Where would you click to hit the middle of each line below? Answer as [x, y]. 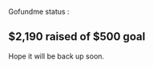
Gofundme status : [39, 12]
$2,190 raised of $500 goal [77, 37]
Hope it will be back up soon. [56, 56]
